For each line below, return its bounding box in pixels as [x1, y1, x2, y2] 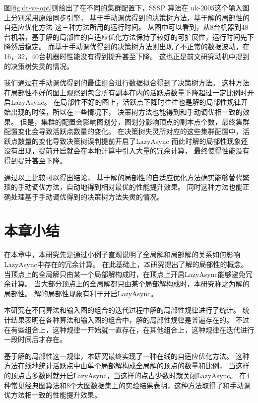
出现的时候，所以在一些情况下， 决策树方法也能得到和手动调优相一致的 [10, 106, 243, 117]
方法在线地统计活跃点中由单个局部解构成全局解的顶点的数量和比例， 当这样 [4, 360, 250, 371]
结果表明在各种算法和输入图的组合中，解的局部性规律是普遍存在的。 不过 [10, 314, 250, 325]
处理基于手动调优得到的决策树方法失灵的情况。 [10, 191, 164, 201]
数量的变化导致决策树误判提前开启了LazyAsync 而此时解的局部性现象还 [17, 135, 248, 146]
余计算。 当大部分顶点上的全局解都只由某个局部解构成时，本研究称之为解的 [4, 278, 250, 289]
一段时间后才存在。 [4, 334, 66, 344]
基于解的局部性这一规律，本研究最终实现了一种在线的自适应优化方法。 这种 [4, 350, 250, 361]
